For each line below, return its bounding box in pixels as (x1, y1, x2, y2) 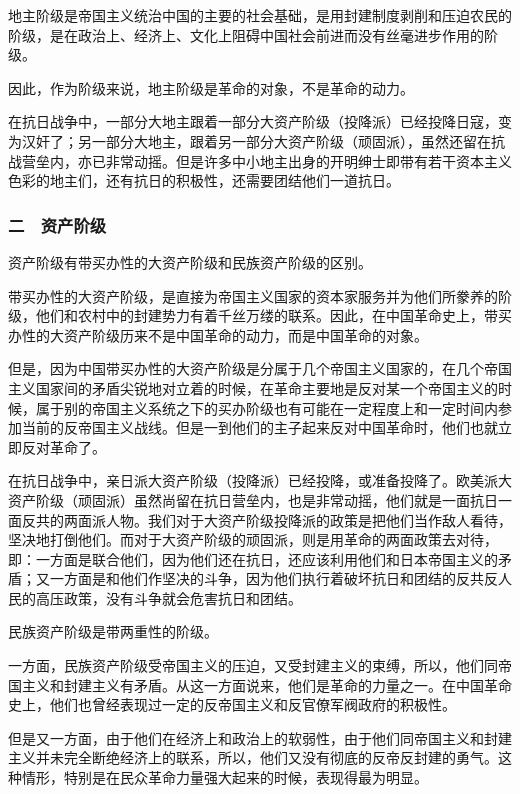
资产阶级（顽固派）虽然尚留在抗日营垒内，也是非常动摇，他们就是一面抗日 (8, 489, 498, 510)
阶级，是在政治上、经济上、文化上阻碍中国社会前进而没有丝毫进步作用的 (8, 24, 484, 45)
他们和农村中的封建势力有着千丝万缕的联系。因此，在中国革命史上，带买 (35, 305, 512, 326)
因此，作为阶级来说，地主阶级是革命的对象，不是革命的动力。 (8, 77, 414, 98)
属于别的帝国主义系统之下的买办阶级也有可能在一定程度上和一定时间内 (35, 397, 498, 418)
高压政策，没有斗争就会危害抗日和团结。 (35, 587, 302, 608)
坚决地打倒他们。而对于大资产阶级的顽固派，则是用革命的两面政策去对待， (8, 529, 498, 550)
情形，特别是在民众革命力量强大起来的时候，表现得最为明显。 (21, 767, 428, 788)
